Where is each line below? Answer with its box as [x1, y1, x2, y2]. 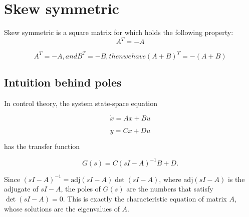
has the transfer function [4, 140, 80, 151]
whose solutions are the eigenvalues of [4, 203, 120, 213]
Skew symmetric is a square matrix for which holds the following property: [4, 27, 233, 37]
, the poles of [61, 183, 101, 194]
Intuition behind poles [4, 74, 122, 90]
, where [159, 173, 181, 184]
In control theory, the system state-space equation [4, 97, 158, 108]
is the [227, 173, 245, 184]
